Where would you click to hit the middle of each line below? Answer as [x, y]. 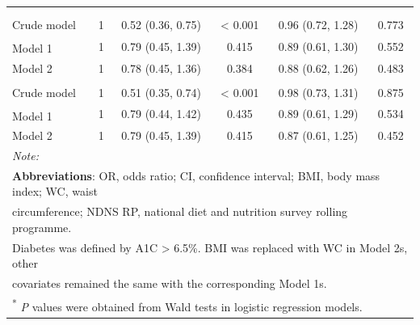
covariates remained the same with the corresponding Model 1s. [170, 283]
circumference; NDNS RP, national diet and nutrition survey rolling [180, 211]
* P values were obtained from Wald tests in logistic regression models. [187, 305]
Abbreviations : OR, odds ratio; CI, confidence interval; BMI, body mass [196, 175]
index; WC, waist [55, 191]
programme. [42, 227]
